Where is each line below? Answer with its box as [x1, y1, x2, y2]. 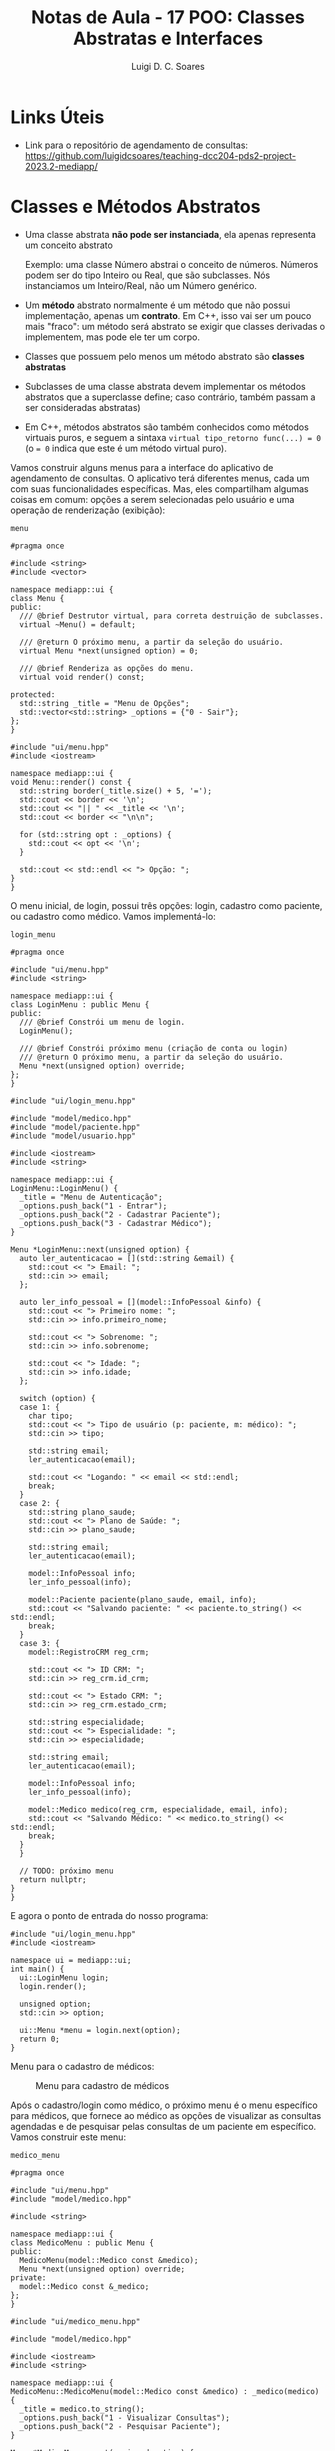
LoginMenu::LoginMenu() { [10, 1183, 118, 1193]
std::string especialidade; [28, 1717, 145, 1727]
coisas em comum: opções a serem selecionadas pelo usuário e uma [10, 493, 295, 505]
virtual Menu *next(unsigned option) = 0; [19, 646, 199, 656]
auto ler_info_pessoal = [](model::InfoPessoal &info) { [19, 1297, 262, 1307]
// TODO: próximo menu [19, 1866, 114, 1876]
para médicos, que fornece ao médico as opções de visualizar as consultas [10, 2109, 322, 2121]
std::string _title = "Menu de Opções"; [19, 698, 190, 708]
